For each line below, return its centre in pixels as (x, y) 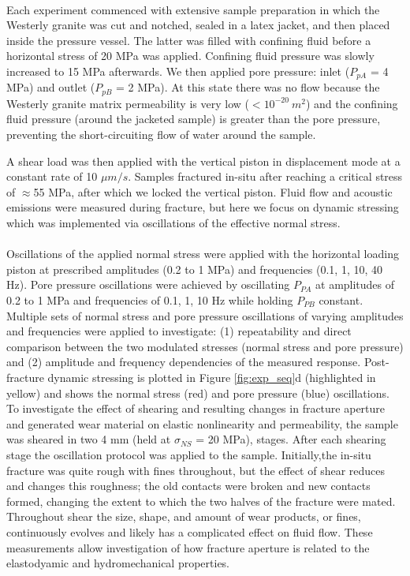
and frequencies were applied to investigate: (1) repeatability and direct (179, 331)
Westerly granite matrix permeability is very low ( (128, 103)
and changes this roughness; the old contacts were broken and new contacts (188, 486)
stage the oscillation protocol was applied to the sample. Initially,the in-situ (189, 454)
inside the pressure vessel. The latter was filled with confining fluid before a (189, 40)
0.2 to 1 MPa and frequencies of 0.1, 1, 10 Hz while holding (150, 300)
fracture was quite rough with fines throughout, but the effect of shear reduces (196, 470)
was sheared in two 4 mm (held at (89, 439)
